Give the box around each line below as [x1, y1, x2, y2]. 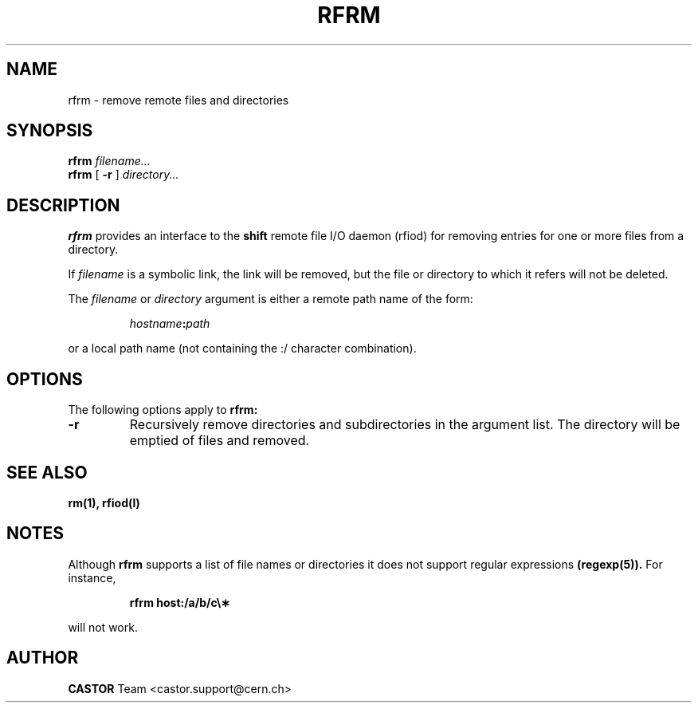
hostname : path [129, 317, 210, 331]
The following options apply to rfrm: [68, 403, 258, 417]
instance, [68, 570, 116, 585]
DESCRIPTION [6, 195, 120, 215]
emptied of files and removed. [129, 432, 310, 449]
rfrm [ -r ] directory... [68, 167, 179, 182]
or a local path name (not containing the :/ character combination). [68, 341, 417, 356]
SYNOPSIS [6, 120, 93, 141]
